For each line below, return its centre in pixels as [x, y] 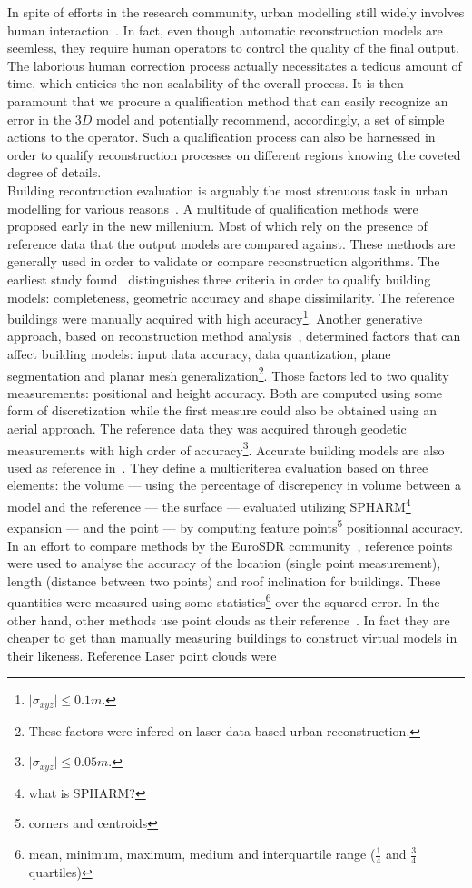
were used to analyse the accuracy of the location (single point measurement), [224, 563]
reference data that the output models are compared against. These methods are [231, 243]
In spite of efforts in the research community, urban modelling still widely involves [236, 12]
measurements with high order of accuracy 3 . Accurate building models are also [226, 448]
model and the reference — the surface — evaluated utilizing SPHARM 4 [209, 505]
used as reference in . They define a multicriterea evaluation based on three [218, 467]
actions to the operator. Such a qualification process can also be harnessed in [221, 137]
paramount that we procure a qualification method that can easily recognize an [228, 100]
